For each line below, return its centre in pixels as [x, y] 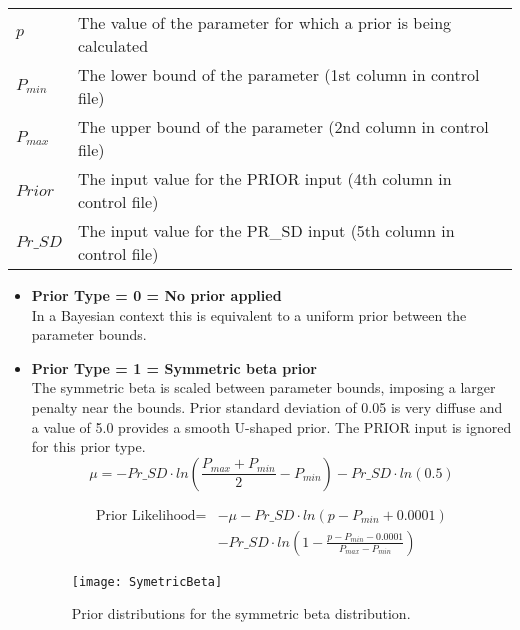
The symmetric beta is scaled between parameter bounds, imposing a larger [263, 387]
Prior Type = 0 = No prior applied [156, 295]
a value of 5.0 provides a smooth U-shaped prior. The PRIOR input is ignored [271, 426]
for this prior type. [88, 446]
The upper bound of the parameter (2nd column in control [283, 126]
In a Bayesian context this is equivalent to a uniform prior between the [249, 314]
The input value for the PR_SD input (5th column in [266, 230]
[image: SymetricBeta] [147, 581]
